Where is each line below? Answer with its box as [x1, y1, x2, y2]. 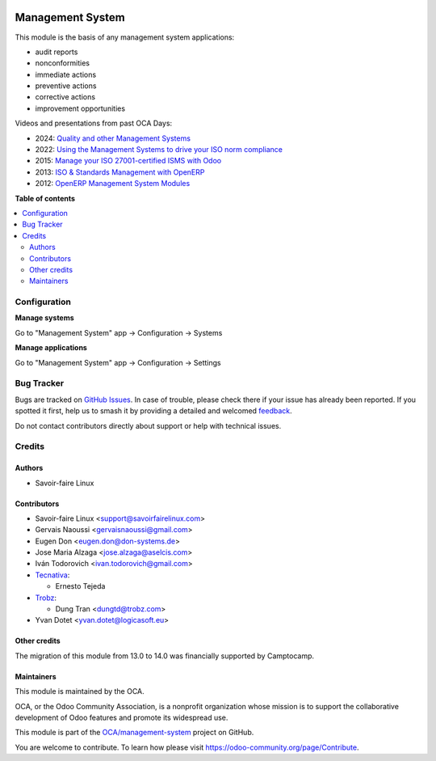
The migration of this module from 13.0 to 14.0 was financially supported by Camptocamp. [15, 651, 315, 661]
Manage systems [15, 313, 74, 323]
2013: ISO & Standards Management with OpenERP [35, 167, 205, 177]
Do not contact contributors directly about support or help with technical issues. [15, 421, 282, 430]
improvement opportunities [35, 104, 125, 113]
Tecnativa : [35, 570, 70, 580]
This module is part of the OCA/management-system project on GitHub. [15, 728, 254, 738]
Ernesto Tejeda [55, 581, 106, 591]
